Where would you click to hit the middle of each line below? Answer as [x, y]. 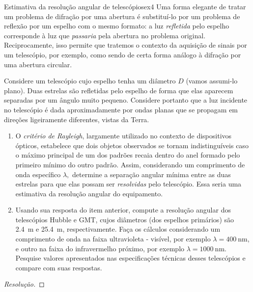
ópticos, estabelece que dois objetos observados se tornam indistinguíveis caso [132, 145]
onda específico [38, 174]
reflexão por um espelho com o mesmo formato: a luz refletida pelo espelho [117, 26]
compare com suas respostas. [59, 267]
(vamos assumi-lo [212, 81]
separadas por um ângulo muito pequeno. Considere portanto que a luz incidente [126, 100]
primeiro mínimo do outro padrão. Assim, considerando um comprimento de [130, 164]
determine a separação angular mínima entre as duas [151, 174]
